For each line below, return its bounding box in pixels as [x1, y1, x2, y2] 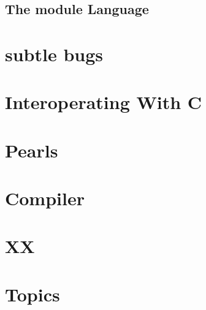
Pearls [5, 137, 58, 162]
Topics [5, 281, 60, 306]
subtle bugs [5, 41, 104, 66]
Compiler [5, 186, 85, 211]
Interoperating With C [5, 89, 202, 115]
